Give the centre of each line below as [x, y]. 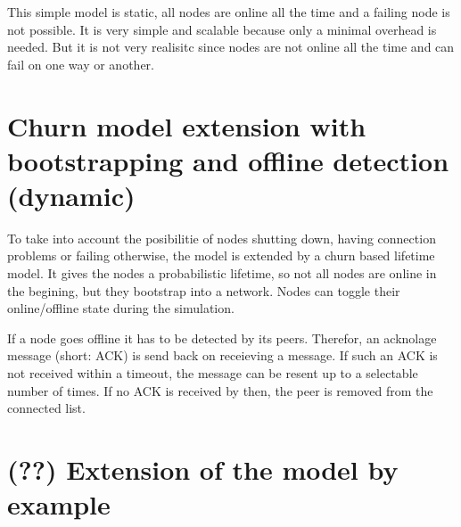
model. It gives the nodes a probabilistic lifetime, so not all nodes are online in [222, 273]
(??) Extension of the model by [203, 469]
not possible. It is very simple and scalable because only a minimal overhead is [222, 29]
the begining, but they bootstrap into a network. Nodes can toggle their [204, 290]
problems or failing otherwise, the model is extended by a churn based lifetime [221, 255]
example [59, 504]
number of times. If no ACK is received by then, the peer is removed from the [220, 390]
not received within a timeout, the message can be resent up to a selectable [213, 373]
